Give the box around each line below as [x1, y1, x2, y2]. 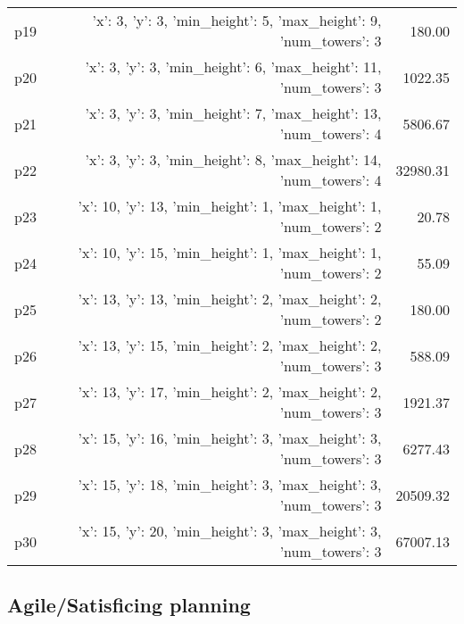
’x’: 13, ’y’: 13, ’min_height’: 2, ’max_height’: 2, [78, 288, 382, 309]
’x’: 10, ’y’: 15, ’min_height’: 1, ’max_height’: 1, [78, 242, 382, 262]
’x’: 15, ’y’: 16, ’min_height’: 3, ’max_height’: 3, [78, 428, 382, 448]
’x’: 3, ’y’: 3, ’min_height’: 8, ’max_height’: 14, [85, 149, 382, 170]
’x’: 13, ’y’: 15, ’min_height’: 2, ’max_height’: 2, [78, 335, 382, 355]
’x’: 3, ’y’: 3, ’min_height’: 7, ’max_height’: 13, [85, 103, 382, 123]
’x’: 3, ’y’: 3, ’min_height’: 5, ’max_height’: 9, [92, 10, 382, 30]
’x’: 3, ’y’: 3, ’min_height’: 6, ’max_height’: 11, [85, 56, 382, 77]
